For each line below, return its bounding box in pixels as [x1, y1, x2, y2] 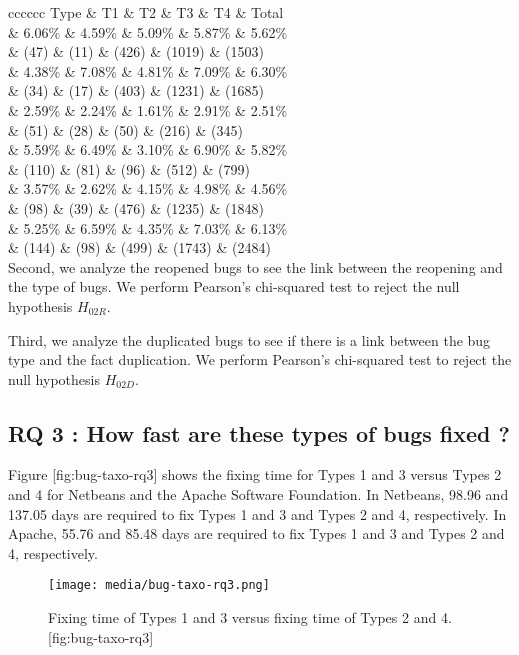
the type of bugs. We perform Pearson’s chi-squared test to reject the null [8, 276, 460, 297]
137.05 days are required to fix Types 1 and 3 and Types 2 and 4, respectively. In [8, 503, 507, 524]
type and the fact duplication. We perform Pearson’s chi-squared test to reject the [8, 349, 512, 370]
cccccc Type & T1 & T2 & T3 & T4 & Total [8, 2, 284, 22]
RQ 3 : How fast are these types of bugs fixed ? [8, 417, 510, 448]
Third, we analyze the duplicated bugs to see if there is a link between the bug [8, 329, 491, 350]
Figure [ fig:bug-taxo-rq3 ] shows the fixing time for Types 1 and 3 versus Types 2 [8, 464, 502, 485]
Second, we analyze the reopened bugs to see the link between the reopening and [8, 256, 503, 277]
